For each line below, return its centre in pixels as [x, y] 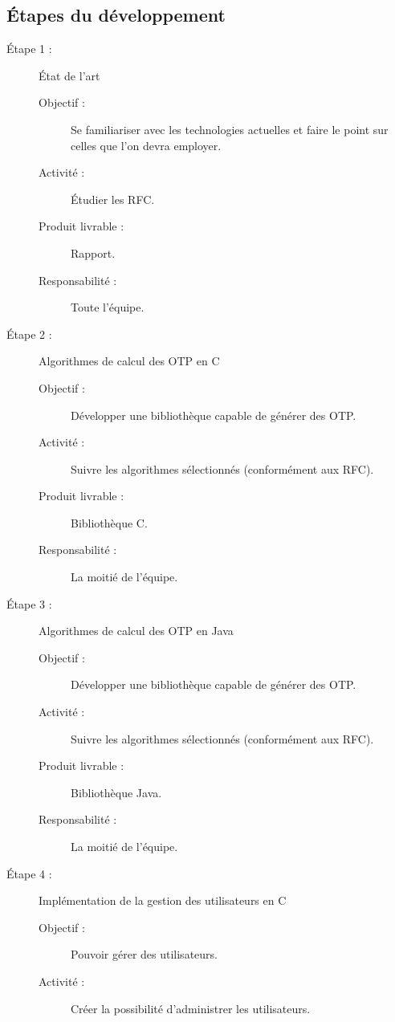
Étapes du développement [116, 15]
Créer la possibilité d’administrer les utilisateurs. [191, 1008]
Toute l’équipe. [108, 307]
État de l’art [69, 75]
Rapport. [93, 252]
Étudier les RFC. [113, 199]
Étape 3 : [29, 603]
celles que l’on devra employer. [146, 145]
